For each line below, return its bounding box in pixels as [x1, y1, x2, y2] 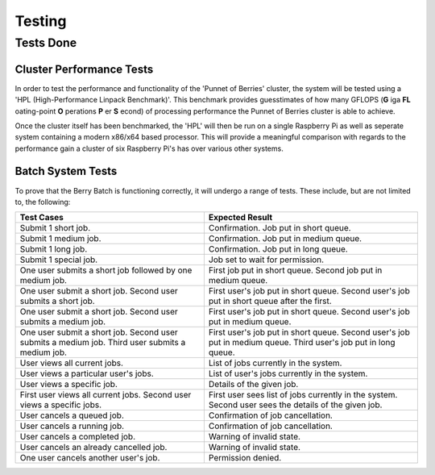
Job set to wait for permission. [208, 254, 325, 265]
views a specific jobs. [19, 399, 102, 410]
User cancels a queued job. [19, 410, 124, 421]
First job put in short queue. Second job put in [208, 265, 383, 276]
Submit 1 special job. [19, 254, 98, 265]
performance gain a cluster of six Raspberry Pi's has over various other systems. [14, 144, 284, 153]
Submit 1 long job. [19, 244, 88, 255]
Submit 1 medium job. [19, 233, 101, 244]
